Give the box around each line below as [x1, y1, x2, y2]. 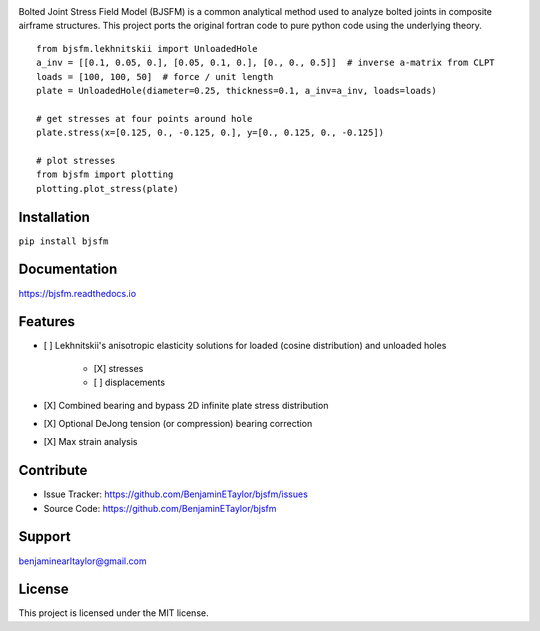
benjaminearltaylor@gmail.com [18, 555, 147, 567]
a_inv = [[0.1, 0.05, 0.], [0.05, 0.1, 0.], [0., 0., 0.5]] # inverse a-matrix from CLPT [36, 57, 495, 69]
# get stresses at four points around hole [36, 113, 253, 124]
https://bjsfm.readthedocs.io [18, 287, 137, 299]
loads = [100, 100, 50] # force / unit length [36, 71, 274, 82]
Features [18, 313, 75, 330]
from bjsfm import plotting [36, 169, 174, 180]
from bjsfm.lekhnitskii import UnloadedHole [36, 43, 259, 54]
